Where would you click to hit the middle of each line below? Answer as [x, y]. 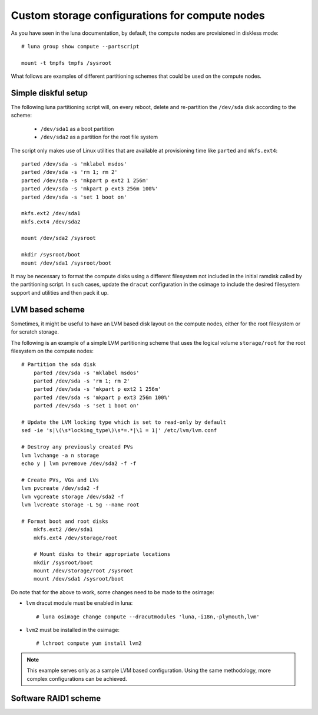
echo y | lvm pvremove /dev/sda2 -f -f [79, 463]
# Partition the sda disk [59, 365]
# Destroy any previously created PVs [77, 447]
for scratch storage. [35, 332]
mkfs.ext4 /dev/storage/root [75, 538]
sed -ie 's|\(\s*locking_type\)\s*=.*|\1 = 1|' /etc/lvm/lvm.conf [119, 431]
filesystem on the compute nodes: [52, 351]
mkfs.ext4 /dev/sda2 [51, 222]
